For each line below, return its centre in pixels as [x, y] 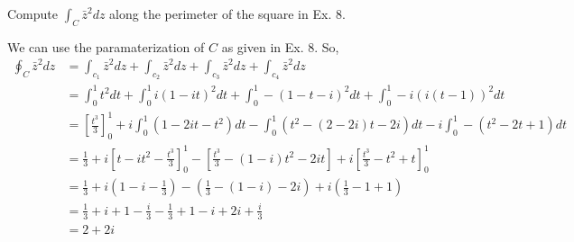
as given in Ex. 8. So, [280, 46]
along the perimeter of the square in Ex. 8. [227, 13]
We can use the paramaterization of [106, 46]
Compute [32, 13]
